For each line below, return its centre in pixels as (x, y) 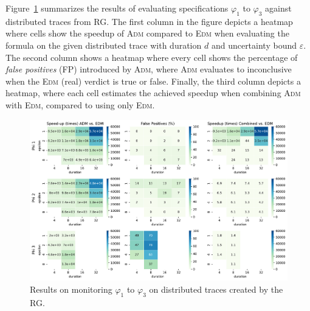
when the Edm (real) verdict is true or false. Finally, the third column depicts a (153, 81)
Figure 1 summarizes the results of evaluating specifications (117, 8)
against (278, 8)
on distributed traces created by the (216, 289)
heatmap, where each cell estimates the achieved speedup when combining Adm (153, 93)
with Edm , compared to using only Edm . (80, 104)
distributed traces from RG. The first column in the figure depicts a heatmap (149, 21)
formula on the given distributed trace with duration (104, 45)
